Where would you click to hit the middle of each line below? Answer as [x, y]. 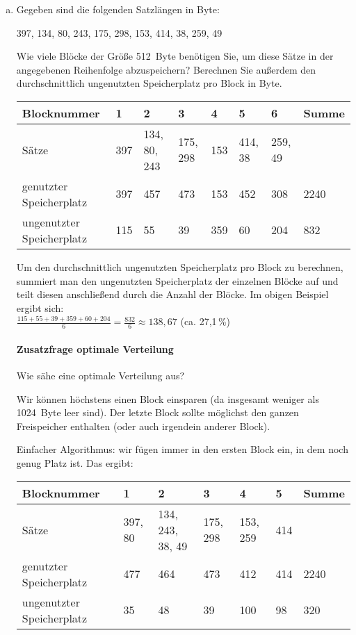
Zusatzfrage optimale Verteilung [95, 348]
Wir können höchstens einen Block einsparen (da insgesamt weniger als [168, 398]
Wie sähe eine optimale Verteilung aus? [100, 375]
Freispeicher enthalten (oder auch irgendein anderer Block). [143, 426]
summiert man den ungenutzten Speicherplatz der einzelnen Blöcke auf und [177, 280]
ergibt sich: [40, 307]
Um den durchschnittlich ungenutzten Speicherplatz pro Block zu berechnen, [180, 266]
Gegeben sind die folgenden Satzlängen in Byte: [118, 9]
